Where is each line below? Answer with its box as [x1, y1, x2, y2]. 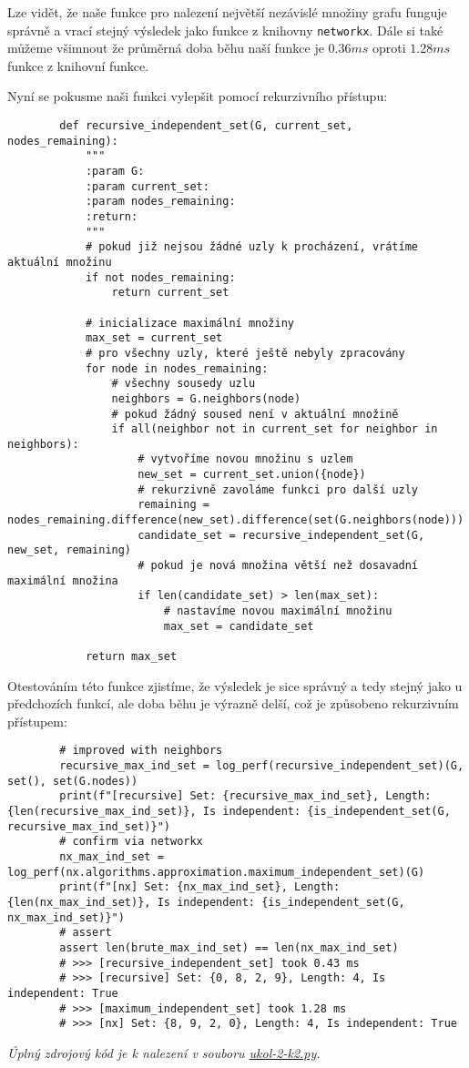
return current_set [111, 286, 229, 300]
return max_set [85, 650, 178, 663]
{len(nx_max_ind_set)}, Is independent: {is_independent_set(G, [7, 896, 405, 909]
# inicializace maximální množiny [85, 316, 294, 330]
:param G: [85, 165, 145, 178]
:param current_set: [85, 179, 209, 193]
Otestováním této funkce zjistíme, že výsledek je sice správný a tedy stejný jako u [7, 676, 463, 695]
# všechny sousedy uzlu [111, 377, 256, 391]
